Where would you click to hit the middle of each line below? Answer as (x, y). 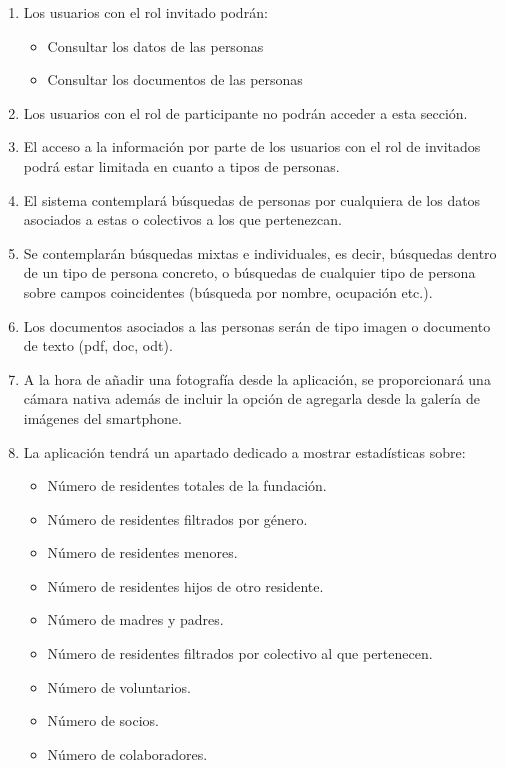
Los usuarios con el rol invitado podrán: (145, 12)
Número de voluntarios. (119, 686)
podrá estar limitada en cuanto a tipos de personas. (181, 165)
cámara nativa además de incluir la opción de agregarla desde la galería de (251, 398)
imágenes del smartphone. (102, 417)
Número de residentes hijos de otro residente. (185, 585)
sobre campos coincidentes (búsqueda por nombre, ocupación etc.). (228, 291)
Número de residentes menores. (142, 552)
